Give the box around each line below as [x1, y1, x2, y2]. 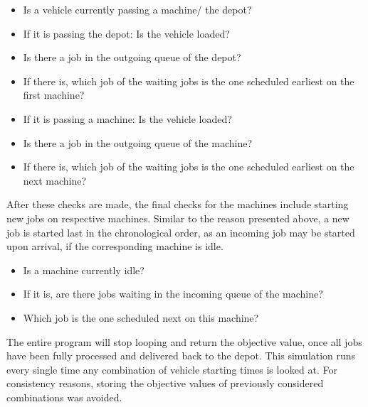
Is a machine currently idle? [23, 262, 144, 277]
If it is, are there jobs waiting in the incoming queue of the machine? [23, 286, 323, 301]
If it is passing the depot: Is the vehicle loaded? [23, 26, 230, 40]
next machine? [23, 173, 87, 188]
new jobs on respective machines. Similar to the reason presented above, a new [6, 210, 349, 225]
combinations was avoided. [6, 389, 122, 404]
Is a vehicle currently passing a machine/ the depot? [23, 2, 252, 16]
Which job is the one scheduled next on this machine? [23, 310, 259, 325]
